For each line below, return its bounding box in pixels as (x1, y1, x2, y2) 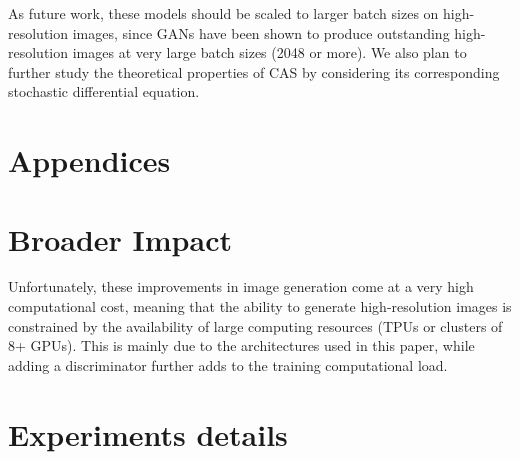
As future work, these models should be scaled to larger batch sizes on (8, 3, 439, 23)
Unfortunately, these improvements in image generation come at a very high (8, 276, 474, 297)
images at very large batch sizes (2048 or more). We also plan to (72, 42, 467, 63)
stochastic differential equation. (8, 81, 200, 102)
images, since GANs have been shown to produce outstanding (72, 22, 450, 43)
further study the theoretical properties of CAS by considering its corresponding (8, 61, 500, 82)
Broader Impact (8, 218, 232, 259)
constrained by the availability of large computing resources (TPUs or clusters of (8, 315, 503, 336)
